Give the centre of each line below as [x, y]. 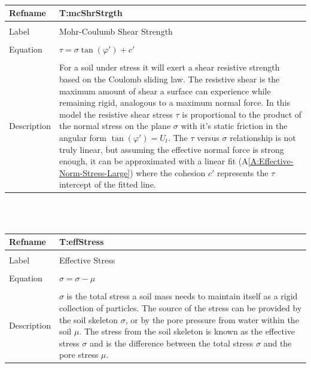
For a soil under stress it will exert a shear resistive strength [169, 67]
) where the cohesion [168, 172]
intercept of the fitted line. [107, 184]
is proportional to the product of [242, 114]
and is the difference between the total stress [171, 343]
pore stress [79, 355]
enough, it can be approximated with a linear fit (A [153, 161]
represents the [243, 172]
